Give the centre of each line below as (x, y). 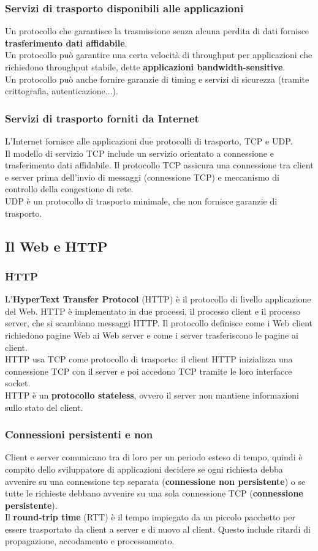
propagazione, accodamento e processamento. (90, 541)
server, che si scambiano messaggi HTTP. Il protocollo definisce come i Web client (159, 323)
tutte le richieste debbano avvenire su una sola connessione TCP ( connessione (154, 493)
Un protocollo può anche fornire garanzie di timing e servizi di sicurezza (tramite (157, 79)
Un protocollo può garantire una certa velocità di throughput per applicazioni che (159, 55)
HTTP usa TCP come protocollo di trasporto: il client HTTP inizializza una (149, 359)
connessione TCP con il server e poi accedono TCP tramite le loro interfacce (149, 371)
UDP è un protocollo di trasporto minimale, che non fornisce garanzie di (141, 201)
